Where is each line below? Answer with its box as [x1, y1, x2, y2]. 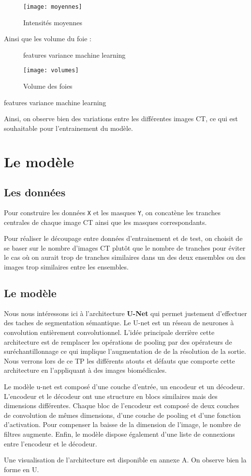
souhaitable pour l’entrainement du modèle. [4, 123, 133, 133]
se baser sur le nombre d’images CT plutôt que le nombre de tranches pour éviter [4, 242, 246, 253]
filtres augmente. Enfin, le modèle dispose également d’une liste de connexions [4, 429, 235, 439]
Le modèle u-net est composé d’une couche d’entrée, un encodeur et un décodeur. [4, 381, 245, 392]
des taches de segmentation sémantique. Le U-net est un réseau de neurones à [4, 317, 234, 328]
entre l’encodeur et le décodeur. [4, 438, 97, 448]
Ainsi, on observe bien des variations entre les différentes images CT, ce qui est [4, 113, 238, 124]
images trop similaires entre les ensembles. [4, 262, 129, 272]
